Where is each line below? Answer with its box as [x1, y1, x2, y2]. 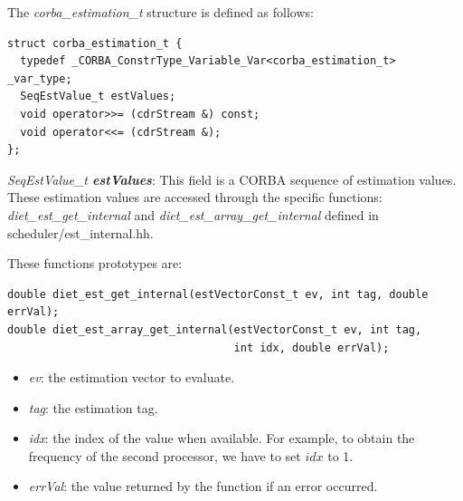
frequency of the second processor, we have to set [28, 446, 301, 465]
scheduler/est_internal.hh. [7, 223, 154, 242]
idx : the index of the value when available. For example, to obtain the [28, 429, 415, 448]
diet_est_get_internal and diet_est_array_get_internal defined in [7, 205, 379, 224]
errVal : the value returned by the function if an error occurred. [28, 477, 378, 496]
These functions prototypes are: [7, 254, 183, 273]
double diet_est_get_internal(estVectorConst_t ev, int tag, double [7, 287, 429, 301]
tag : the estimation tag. [28, 398, 158, 417]
